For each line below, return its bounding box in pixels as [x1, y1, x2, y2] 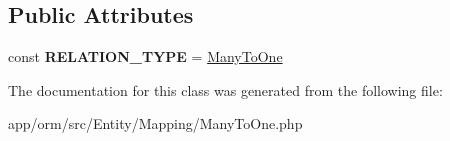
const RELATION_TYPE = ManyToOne [8, 46, 283, 67]
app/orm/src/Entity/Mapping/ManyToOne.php [8, 113, 303, 134]
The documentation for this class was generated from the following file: [8, 79, 443, 100]
